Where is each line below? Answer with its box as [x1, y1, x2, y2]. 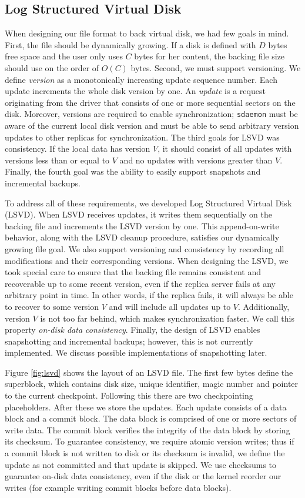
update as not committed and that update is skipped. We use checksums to [5, 458, 277, 470]
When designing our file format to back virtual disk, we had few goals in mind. [5, 27, 289, 39]
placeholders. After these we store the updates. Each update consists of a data [5, 400, 287, 413]
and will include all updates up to [109, 300, 231, 312]
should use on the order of [5, 61, 99, 73]
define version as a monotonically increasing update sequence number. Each [5, 73, 277, 85]
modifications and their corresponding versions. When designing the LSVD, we [5, 254, 289, 266]
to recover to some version [5, 300, 99, 312]
